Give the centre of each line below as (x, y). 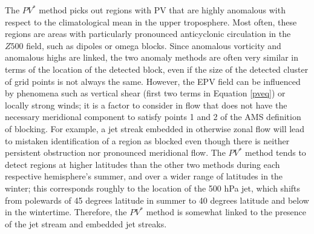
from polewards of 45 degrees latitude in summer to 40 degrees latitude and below (157, 200)
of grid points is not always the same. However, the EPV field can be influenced (153, 81)
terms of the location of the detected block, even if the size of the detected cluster (157, 69)
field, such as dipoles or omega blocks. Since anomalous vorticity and (154, 45)
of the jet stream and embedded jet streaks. (86, 223)
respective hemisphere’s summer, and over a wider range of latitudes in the (144, 176)
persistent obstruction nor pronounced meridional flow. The (115, 152)
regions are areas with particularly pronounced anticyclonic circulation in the (148, 34)
